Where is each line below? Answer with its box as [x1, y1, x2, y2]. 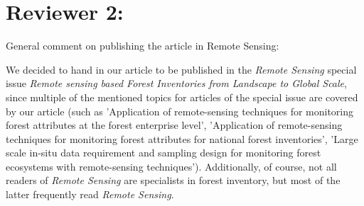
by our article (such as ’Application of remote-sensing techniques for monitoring [6, 103, 354, 118]
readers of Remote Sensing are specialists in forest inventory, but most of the [6, 173, 341, 188]
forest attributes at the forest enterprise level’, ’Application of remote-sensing [6, 118, 343, 132]
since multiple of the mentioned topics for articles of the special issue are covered [6, 89, 358, 104]
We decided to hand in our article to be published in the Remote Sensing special [6, 62, 357, 76]
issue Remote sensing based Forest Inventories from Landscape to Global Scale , [6, 76, 347, 91]
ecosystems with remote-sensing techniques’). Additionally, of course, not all [6, 159, 337, 173]
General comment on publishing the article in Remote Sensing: [6, 38, 279, 53]
